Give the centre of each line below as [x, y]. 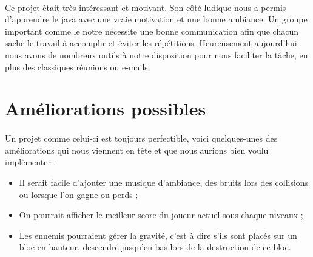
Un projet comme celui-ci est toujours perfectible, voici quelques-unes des [141, 138]
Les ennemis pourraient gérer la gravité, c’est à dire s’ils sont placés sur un [158, 235]
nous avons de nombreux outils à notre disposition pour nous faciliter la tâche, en [156, 54]
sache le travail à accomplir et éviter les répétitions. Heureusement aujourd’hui [151, 43]
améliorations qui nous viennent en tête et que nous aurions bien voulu [137, 150]
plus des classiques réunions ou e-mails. [78, 67]
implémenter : [31, 162]
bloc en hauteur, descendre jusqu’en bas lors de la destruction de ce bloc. [155, 247]
